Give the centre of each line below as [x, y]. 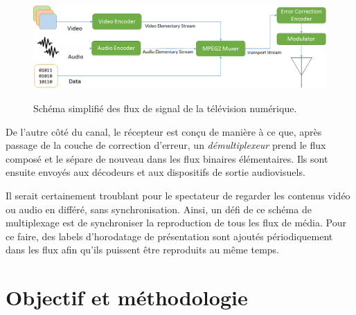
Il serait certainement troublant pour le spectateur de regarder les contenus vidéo [178, 196]
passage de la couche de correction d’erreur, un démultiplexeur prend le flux [166, 145]
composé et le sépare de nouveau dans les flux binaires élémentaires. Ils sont [167, 158]
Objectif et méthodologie [127, 297]
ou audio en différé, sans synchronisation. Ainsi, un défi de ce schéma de [159, 209]
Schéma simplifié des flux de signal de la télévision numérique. [165, 108]
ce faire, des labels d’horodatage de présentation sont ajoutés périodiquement [169, 236]
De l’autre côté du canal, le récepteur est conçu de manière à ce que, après [164, 131]
